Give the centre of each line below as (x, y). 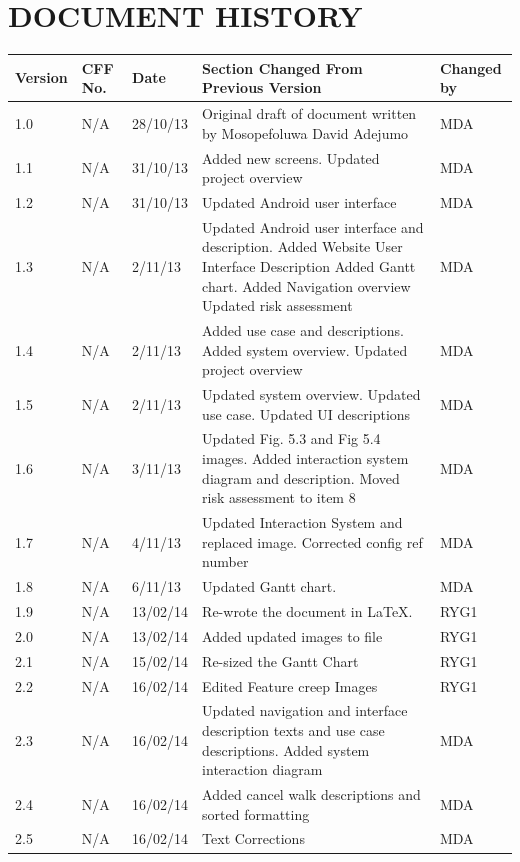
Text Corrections (253, 838)
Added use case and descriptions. (303, 330)
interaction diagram (262, 769)
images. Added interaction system (305, 458)
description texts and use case (293, 729)
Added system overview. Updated (305, 349)
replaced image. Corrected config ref (312, 541)
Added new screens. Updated (291, 157)
